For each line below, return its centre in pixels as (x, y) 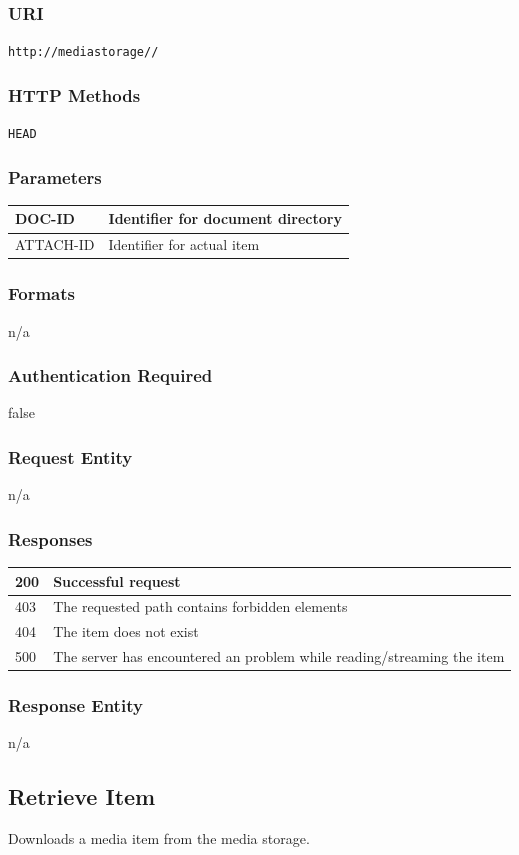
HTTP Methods (74, 94)
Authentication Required (110, 375)
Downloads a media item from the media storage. (159, 838)
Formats (41, 293)
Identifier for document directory (225, 218)
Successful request (117, 580)
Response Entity (75, 705)
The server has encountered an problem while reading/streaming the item (279, 656)
